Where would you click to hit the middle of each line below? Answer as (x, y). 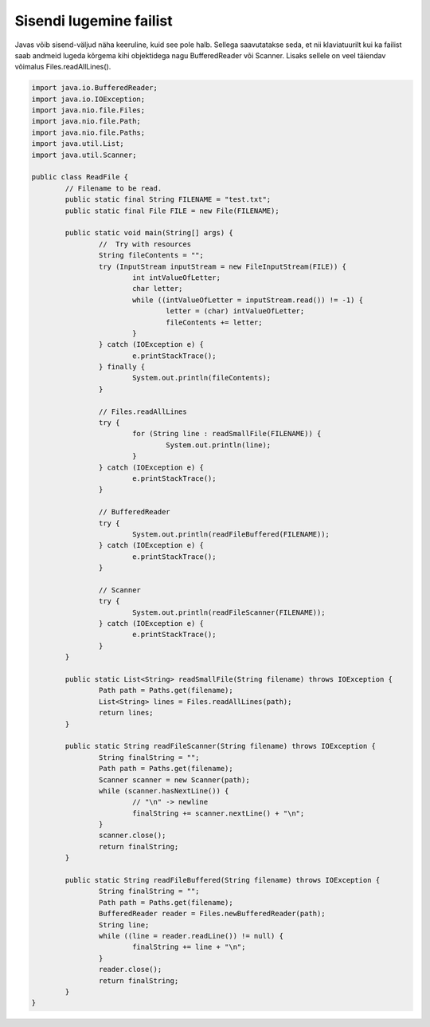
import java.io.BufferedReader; (95, 88)
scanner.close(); (132, 836)
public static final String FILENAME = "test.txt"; (168, 200)
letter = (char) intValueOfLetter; (235, 311)
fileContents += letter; (214, 322)
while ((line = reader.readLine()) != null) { (191, 936)
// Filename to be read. (113, 188)
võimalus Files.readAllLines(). (63, 67)
